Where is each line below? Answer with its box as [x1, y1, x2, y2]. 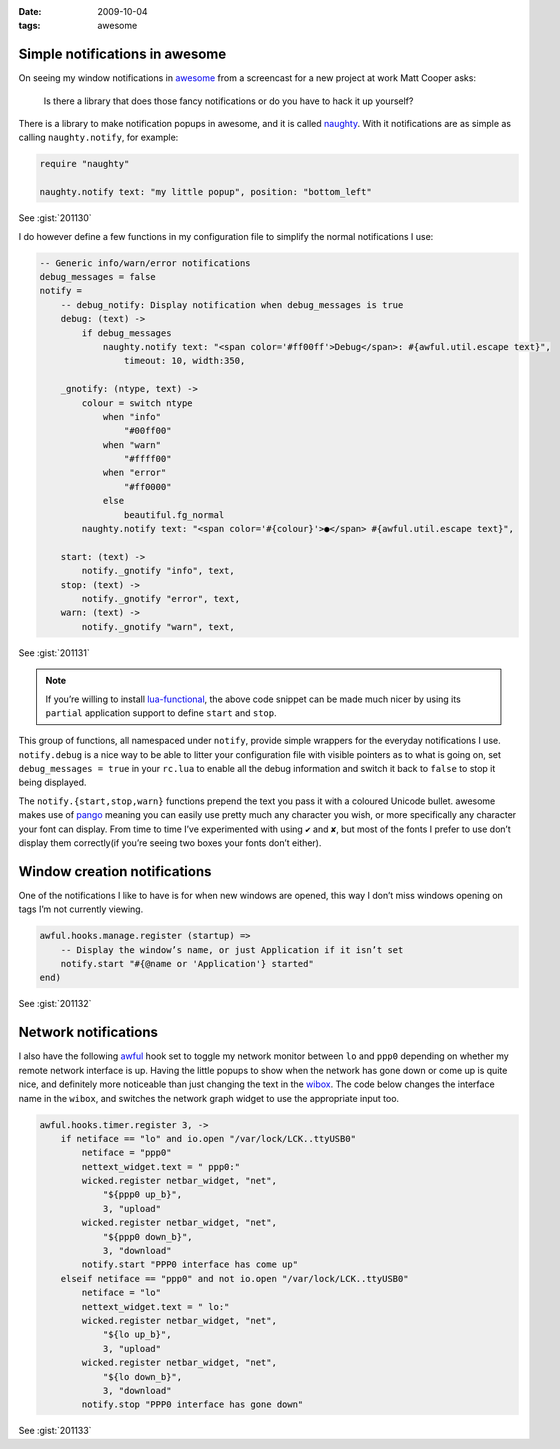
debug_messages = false [39, 271, 157, 282]
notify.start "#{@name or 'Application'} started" [60, 958, 314, 970]
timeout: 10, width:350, [123, 355, 246, 367]
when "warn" [102, 439, 162, 450]
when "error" [102, 467, 167, 479]
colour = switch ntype [81, 397, 194, 409]
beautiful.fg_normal [123, 509, 225, 520]
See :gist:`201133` [18, 1425, 92, 1437]
